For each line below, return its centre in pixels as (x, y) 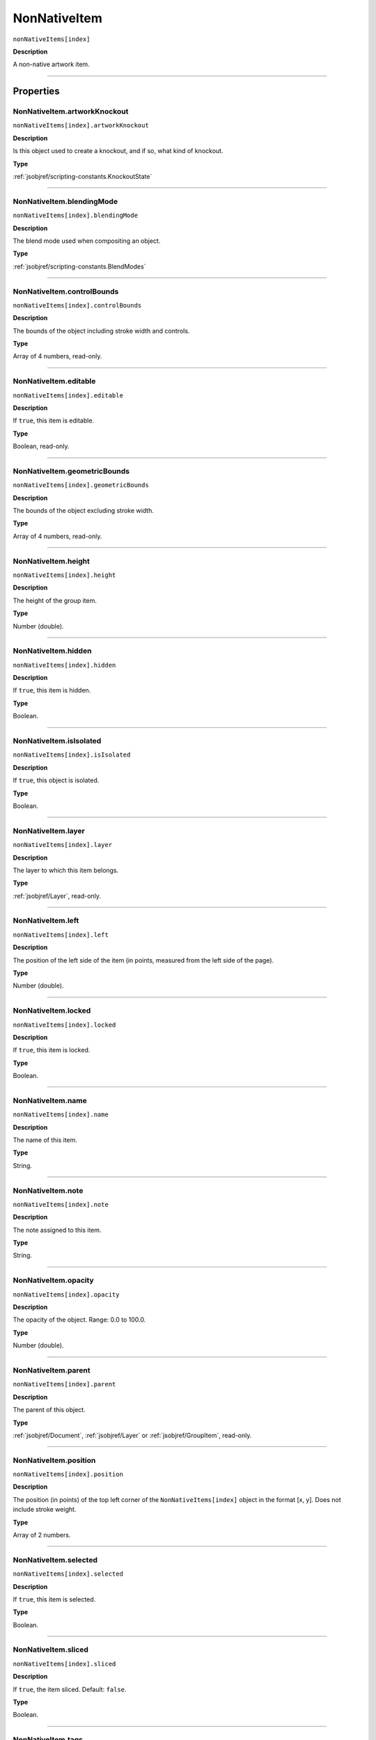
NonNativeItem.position (54, 1460)
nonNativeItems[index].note (61, 1204)
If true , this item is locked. (52, 1050)
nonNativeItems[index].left (61, 935)
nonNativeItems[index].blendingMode (76, 215)
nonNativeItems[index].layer (63, 845)
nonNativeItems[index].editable (68, 395)
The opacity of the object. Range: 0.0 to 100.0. (79, 1320)
